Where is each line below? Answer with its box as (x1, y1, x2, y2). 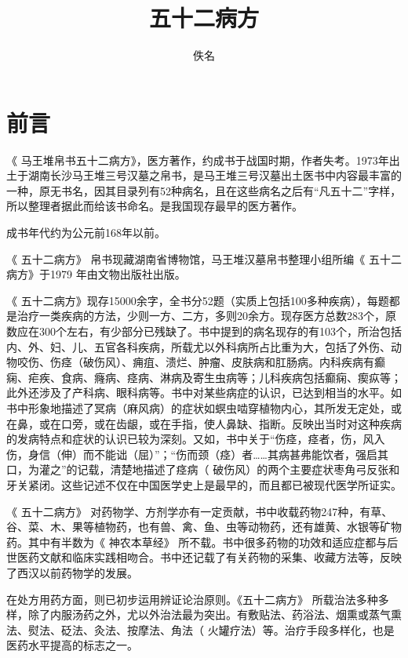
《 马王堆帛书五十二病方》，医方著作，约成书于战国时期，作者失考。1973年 (6, 151, 389, 168)
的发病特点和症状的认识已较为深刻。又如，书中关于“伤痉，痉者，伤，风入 (6, 431, 385, 447)
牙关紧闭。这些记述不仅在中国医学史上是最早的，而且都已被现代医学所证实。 (6, 476, 402, 493)
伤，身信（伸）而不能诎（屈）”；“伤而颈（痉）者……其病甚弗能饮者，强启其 (6, 445, 388, 462)
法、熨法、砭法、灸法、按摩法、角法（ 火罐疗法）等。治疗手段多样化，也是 (6, 621, 395, 638)
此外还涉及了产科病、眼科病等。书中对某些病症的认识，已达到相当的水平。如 (6, 384, 402, 401)
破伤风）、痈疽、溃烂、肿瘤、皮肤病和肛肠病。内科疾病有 (82, 354, 374, 370)
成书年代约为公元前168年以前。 (6, 224, 166, 241)
